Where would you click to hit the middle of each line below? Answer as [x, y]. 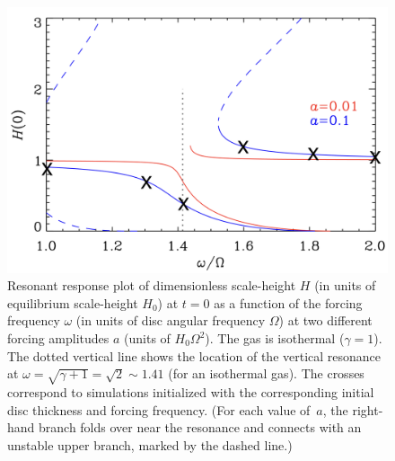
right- [368, 409]
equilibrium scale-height [73, 302]
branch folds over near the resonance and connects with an [200, 427]
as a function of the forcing [288, 302]
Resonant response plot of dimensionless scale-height [152, 285]
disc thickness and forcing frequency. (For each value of [159, 409]
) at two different [325, 320]
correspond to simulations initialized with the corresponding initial [191, 391]
